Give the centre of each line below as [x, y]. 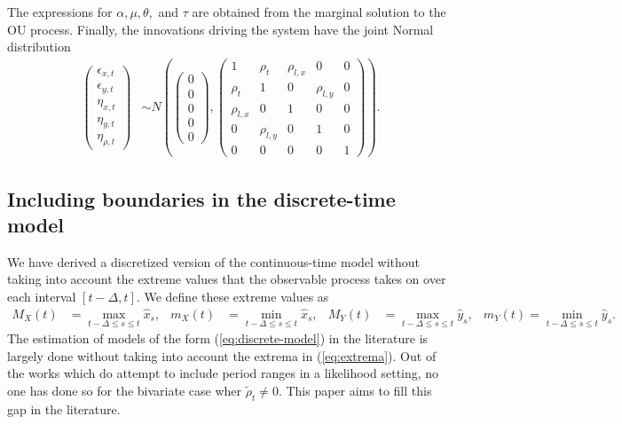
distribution [39, 47]
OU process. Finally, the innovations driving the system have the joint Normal [220, 29]
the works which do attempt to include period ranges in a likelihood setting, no [223, 373]
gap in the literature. [64, 408]
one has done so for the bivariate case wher [124, 390]
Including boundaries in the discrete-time [201, 198]
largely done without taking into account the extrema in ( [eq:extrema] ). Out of [222, 355]
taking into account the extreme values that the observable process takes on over [227, 279]
